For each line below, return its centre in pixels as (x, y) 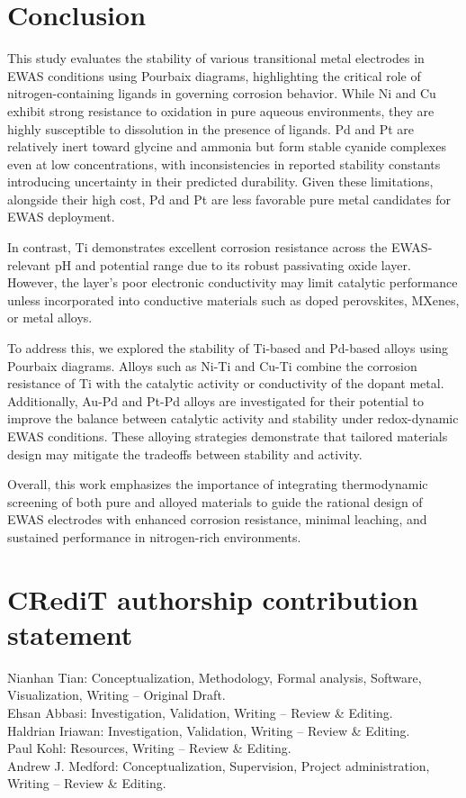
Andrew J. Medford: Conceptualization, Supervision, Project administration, (219, 765)
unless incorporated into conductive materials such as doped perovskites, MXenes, (233, 299)
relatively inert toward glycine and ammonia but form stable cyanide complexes (227, 146)
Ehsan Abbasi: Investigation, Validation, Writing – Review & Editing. (200, 713)
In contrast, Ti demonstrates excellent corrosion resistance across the (197, 247)
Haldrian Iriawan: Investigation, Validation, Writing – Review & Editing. (209, 730)
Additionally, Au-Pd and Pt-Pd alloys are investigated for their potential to (215, 400)
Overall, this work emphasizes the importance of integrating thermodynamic (218, 484)
